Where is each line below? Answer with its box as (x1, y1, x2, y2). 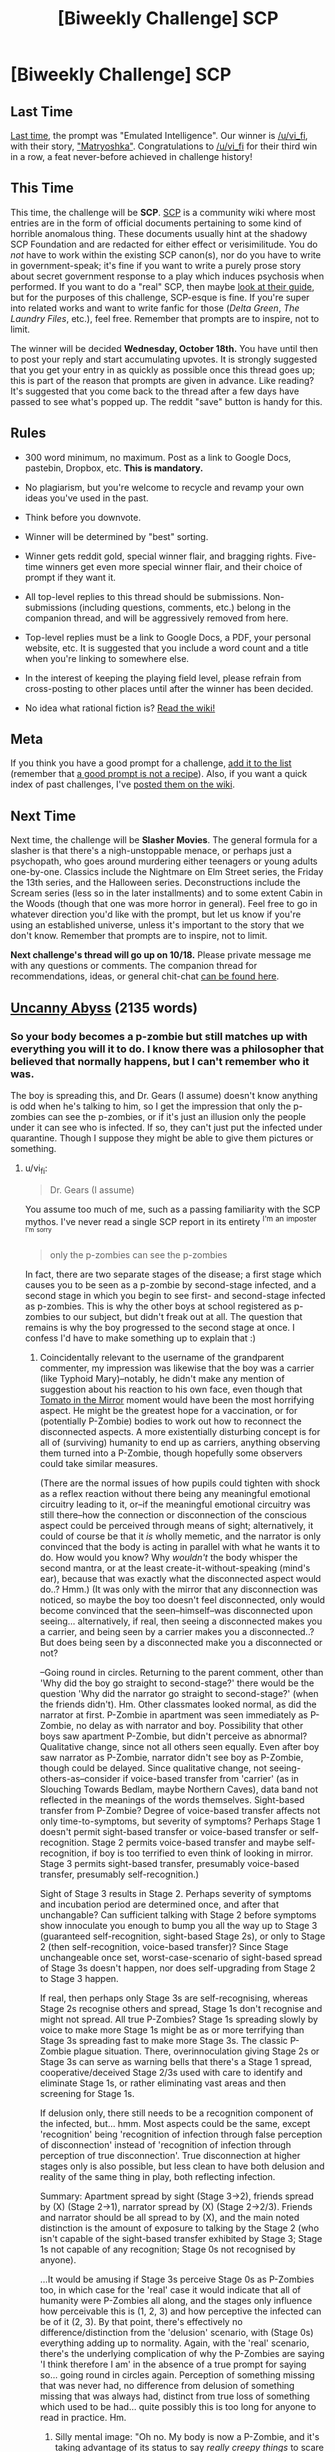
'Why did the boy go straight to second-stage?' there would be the (39, 1677, 315, 1689)
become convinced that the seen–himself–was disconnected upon (39, 1604, 313, 1616)
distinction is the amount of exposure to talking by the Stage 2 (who (39, 2222, 320, 2234)
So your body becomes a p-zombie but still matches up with (10, 1029, 308, 1043)
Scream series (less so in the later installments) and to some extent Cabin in (10, 887, 323, 899)
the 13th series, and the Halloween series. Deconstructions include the (10, 877, 301, 889)
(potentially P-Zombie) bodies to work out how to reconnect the (39, 1415, 302, 1427)
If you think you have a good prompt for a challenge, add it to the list (10, 757, 292, 769)
